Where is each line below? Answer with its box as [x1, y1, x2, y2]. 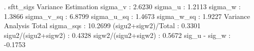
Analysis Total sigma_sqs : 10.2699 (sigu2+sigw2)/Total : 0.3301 [4, 20, 201, 31]
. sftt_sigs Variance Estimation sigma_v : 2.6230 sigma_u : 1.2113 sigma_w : [4, 1, 241, 11]
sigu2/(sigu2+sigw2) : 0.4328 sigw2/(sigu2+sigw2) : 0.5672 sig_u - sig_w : [4, 30, 231, 40]
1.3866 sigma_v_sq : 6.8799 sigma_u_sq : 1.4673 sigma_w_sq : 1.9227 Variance [4, 11, 251, 21]
